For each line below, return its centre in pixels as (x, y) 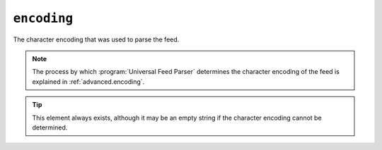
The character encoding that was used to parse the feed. (96, 39)
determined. (50, 127)
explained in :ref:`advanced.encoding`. (88, 82)
